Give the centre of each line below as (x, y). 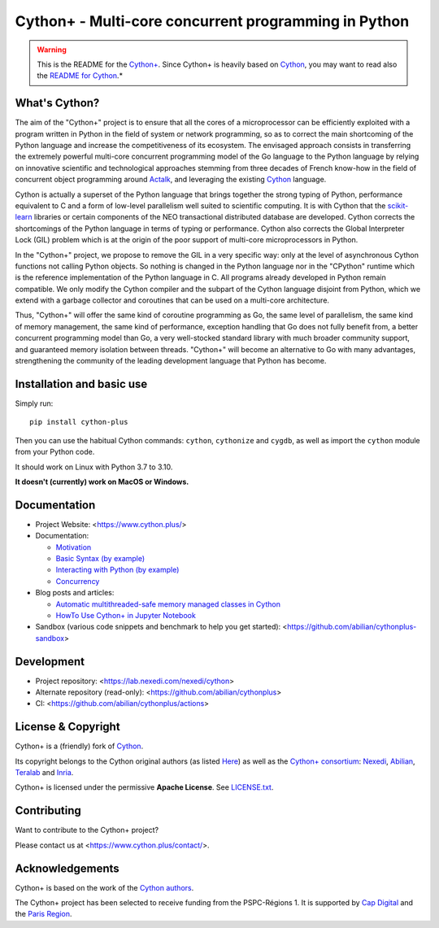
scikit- (398, 205)
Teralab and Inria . (44, 773)
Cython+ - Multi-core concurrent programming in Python (212, 21)
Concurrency (78, 581)
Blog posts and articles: (75, 593)
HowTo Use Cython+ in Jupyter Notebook (126, 615)
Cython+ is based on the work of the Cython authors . (104, 887)
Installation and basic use (81, 383)
